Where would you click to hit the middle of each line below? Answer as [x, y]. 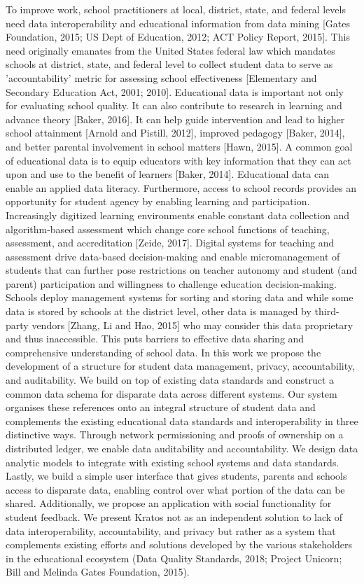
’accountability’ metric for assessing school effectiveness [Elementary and [161, 77]
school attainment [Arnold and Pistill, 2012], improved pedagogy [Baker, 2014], [175, 133]
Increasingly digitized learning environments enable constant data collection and [178, 215]
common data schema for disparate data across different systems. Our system [171, 393]
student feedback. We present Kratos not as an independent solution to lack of [174, 516]
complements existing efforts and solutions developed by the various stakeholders [179, 544]
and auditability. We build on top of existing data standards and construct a [170, 380]
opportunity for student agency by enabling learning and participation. [158, 201]
